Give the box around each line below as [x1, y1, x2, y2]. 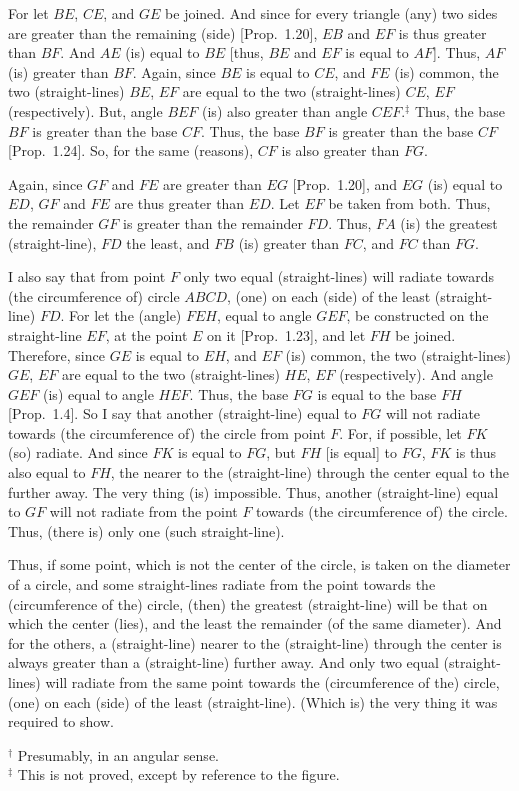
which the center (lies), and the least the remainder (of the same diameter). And [8, 613, 502, 634]
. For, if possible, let [339, 422, 462, 443]
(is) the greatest [400, 212, 498, 233]
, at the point [105, 324, 188, 345]
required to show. [8, 711, 114, 732]
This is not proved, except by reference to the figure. [17, 764, 340, 785]
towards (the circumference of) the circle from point [8, 422, 326, 443]
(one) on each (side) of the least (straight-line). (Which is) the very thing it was [8, 691, 498, 712]
